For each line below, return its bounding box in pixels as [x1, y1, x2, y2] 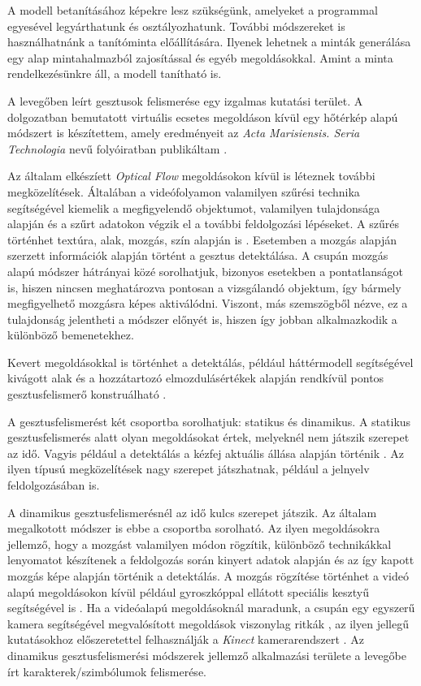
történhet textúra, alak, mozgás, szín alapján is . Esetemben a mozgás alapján [7, 231, 397, 248]
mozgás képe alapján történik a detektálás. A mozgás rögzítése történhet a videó [7, 567, 409, 584]
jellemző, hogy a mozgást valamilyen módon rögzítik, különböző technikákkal [7, 535, 392, 552]
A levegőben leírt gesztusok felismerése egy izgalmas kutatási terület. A [7, 92, 363, 109]
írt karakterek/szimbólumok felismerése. [7, 662, 206, 680]
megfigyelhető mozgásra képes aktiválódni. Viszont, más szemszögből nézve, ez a [7, 295, 408, 312]
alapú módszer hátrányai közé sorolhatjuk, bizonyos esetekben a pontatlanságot [7, 262, 404, 279]
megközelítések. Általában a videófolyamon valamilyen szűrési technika [7, 183, 360, 200]
